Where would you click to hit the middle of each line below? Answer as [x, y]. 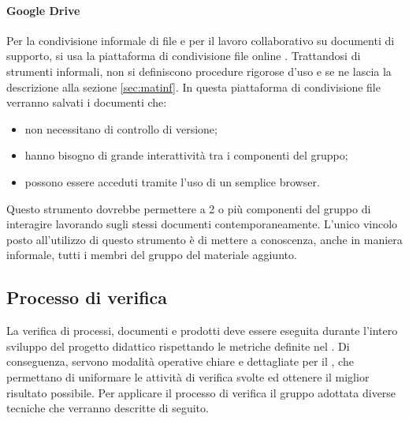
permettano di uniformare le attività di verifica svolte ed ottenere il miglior [188, 376]
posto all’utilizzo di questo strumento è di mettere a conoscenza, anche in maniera [204, 239]
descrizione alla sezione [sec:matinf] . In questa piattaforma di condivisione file [193, 86]
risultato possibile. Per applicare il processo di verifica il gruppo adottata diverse [201, 392]
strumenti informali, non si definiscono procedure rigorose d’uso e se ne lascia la [199, 71]
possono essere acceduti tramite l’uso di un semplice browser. [172, 181]
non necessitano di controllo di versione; [121, 128]
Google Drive [43, 10]
